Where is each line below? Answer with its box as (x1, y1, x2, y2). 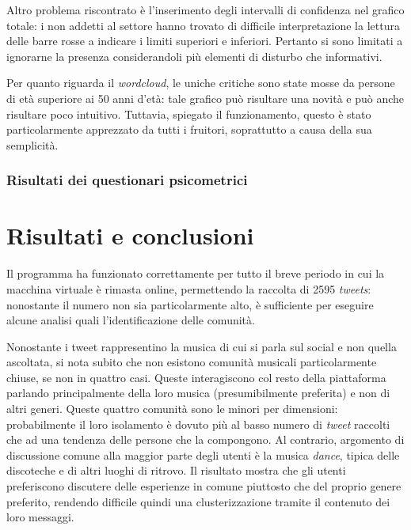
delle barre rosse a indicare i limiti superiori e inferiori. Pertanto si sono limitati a (6, 32, 403, 49)
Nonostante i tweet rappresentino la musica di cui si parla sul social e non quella (6, 338, 397, 354)
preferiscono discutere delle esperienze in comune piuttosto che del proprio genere (6, 478, 401, 494)
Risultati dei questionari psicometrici (6, 170, 248, 190)
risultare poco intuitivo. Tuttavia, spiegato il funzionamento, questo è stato (6, 105, 371, 122)
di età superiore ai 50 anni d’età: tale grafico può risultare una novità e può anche (6, 89, 405, 106)
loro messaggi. (6, 509, 74, 525)
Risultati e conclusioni (6, 219, 254, 252)
